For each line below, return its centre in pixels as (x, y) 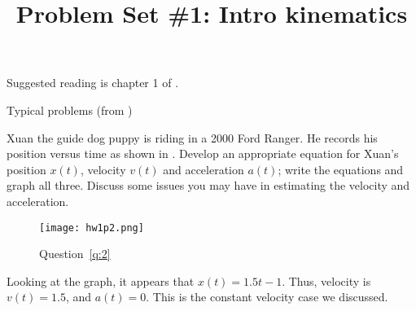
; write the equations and (341, 169)
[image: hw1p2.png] (92, 228)
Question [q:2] (75, 254)
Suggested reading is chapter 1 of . (93, 83)
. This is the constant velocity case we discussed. (267, 297)
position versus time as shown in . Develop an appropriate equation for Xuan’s (203, 153)
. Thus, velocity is (326, 280)
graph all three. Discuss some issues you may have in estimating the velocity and (208, 185)
